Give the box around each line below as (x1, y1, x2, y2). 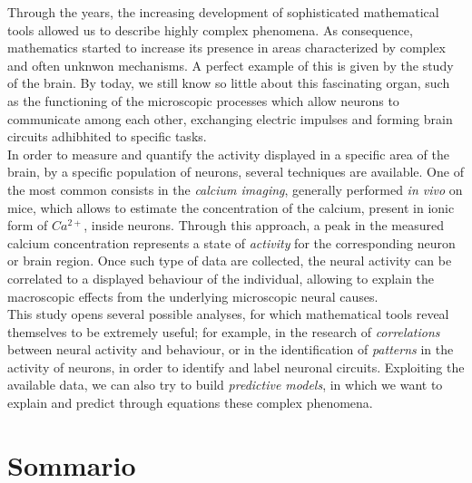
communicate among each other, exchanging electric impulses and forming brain (7, 109, 453, 128)
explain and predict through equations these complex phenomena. (7, 393, 373, 412)
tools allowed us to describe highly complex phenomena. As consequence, (7, 20, 413, 39)
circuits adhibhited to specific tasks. (7, 127, 207, 146)
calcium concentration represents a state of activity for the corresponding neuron (7, 233, 456, 252)
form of (7, 216, 48, 235)
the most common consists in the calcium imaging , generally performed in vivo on (7, 179, 463, 198)
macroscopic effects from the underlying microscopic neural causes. (7, 286, 379, 305)
